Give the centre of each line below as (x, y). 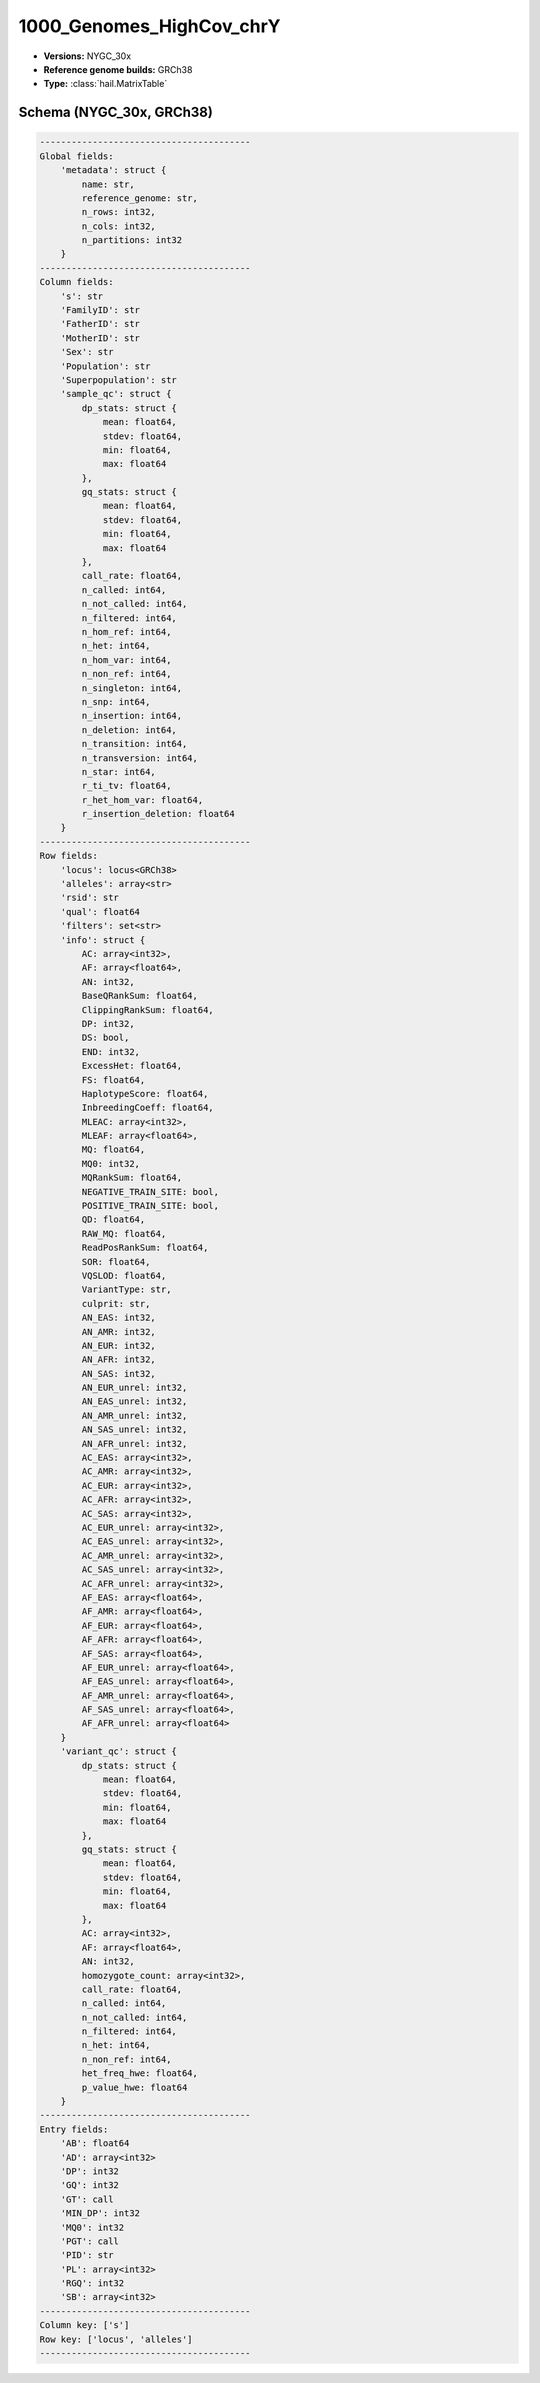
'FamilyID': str (100, 310)
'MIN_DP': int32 (100, 2213)
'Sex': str (87, 352)
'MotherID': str (100, 338)
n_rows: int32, (119, 212)
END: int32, (110, 1051)
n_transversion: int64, (140, 758)
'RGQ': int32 (92, 2283)
